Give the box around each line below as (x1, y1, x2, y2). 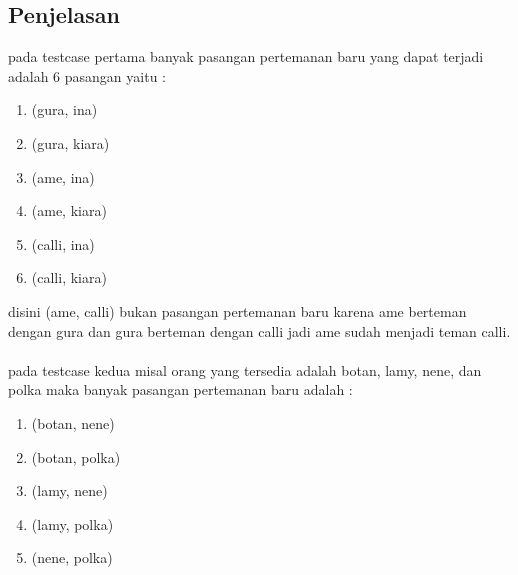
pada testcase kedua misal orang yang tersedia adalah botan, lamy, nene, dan (8, 359, 482, 380)
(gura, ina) (31, 99, 98, 120)
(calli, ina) (31, 233, 95, 254)
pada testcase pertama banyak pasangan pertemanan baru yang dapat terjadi (8, 46, 484, 67)
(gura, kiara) (31, 132, 110, 153)
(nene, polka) (31, 547, 113, 568)
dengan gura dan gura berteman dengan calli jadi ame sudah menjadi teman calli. (8, 320, 511, 341)
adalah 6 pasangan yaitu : (8, 65, 166, 86)
